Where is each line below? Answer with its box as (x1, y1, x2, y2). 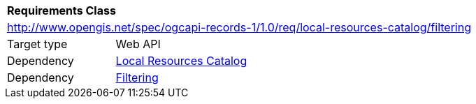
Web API (115, 37, 161, 51)
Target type (7, 37, 68, 51)
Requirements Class (7, 3, 116, 17)
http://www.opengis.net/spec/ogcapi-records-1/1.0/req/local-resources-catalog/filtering (7, 20, 471, 34)
